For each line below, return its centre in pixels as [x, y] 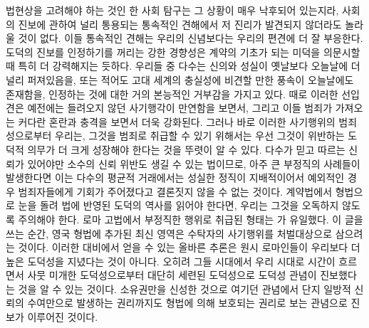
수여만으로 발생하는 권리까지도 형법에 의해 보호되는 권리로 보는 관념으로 [187, 303]
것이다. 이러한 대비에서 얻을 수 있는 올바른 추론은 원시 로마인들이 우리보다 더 [189, 247]
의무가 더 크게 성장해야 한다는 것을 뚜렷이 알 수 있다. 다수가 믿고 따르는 [186, 149]
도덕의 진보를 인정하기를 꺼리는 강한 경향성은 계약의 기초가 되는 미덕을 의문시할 [183, 52]
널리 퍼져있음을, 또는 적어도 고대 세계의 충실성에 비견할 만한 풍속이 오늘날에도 [180, 79]
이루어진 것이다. [63, 317]
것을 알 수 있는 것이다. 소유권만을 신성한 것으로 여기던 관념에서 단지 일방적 [184, 289]
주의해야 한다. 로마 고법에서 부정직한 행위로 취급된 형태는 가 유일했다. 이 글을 [191, 219]
